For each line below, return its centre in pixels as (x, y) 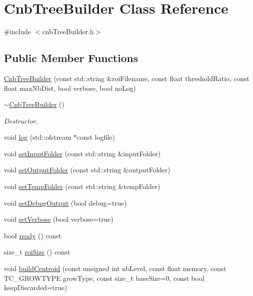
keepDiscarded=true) (36, 287)
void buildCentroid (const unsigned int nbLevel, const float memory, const (115, 268)
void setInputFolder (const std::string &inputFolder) (82, 153)
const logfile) (96, 137)
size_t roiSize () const (37, 252)
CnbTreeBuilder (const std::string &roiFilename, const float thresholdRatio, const (127, 78)
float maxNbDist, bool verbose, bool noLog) (70, 88)
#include (18, 32)
